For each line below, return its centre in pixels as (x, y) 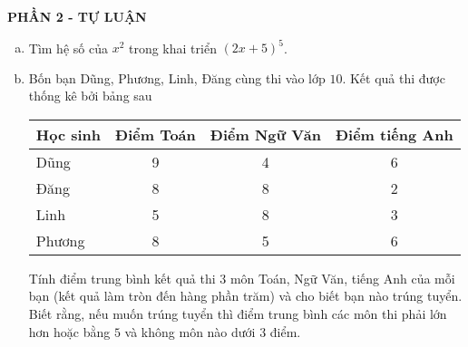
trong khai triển (172, 48)
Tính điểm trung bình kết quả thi (122, 278)
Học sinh (68, 134)
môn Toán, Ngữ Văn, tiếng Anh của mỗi (342, 278)
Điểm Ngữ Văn (265, 134)
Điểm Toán (156, 134)
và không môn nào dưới (190, 331)
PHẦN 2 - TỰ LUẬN (77, 16)
